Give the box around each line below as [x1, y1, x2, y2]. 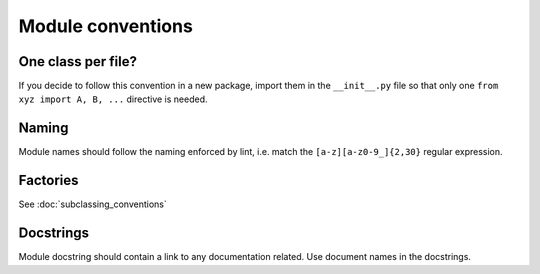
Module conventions [18, 15, 194, 37]
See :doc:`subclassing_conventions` [18, 198, 167, 210]
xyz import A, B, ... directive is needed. [18, 93, 208, 105]
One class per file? [18, 53, 137, 70]
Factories [18, 172, 79, 189]
